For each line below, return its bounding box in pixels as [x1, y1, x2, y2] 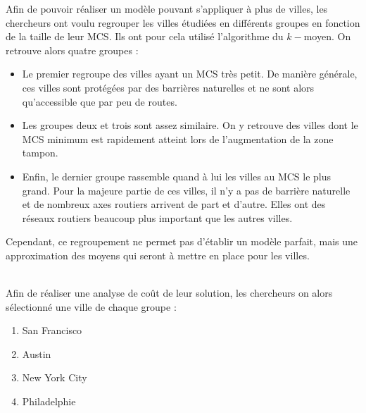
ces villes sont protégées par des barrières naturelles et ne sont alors [22, 80, 315, 94]
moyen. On [303, 29, 351, 44]
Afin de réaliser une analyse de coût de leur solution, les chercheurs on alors [6, 285, 333, 300]
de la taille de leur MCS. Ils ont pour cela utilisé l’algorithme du [6, 29, 284, 44]
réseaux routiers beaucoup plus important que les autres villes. [22, 210, 293, 225]
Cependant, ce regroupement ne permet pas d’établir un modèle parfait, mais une [6, 234, 358, 249]
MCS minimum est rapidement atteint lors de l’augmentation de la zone [22, 131, 334, 146]
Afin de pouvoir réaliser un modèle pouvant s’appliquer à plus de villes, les [6, 1, 328, 16]
